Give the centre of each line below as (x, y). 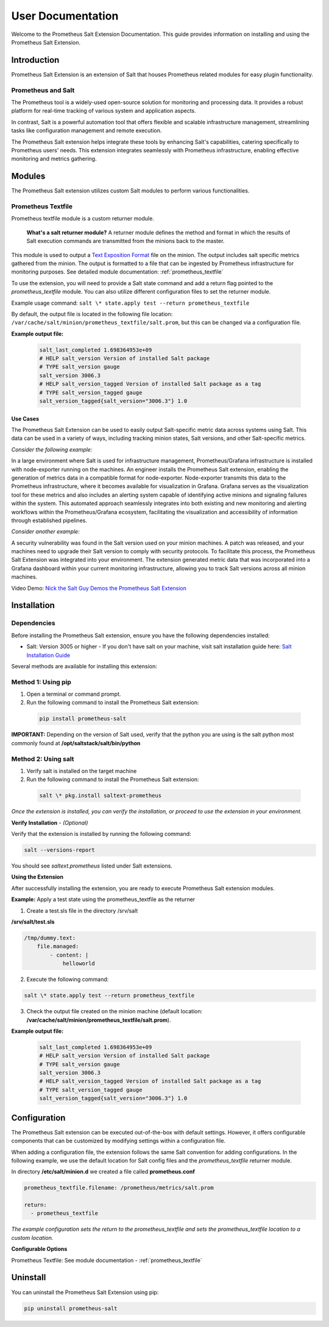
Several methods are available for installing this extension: (84, 666)
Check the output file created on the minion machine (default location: (115, 1011)
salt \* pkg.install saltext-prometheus (100, 796)
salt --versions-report (60, 850)
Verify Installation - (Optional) (50, 823)
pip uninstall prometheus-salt (71, 1308)
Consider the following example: (52, 449)
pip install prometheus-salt (83, 719)
